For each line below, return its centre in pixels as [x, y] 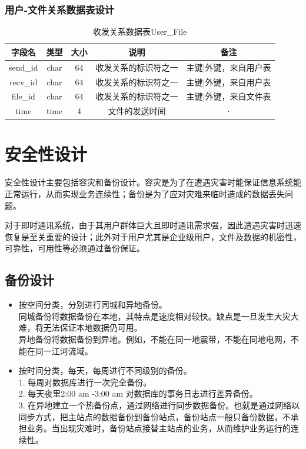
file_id [23, 96]
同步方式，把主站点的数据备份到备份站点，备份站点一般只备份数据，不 [154, 416]
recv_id [23, 82]
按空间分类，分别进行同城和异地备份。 [93, 305]
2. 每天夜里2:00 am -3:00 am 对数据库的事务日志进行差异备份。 [138, 393]
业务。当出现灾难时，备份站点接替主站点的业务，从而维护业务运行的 [159, 428]
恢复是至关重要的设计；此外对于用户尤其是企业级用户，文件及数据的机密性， [153, 236]
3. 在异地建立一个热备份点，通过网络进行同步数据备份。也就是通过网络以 [159, 405]
